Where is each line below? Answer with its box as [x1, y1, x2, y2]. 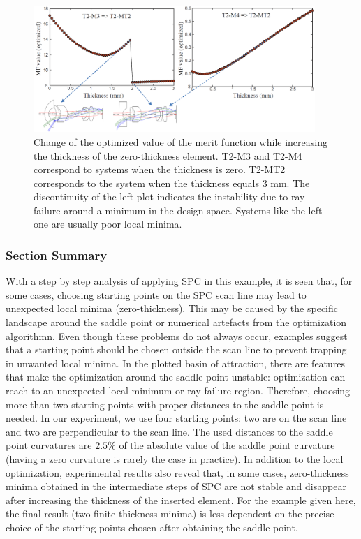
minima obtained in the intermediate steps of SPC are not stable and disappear [6, 479, 346, 494]
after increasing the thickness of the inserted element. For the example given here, [6, 492, 356, 507]
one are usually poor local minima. [34, 216, 182, 231]
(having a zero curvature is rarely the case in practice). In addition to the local [6, 452, 344, 466]
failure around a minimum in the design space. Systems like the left [34, 202, 323, 217]
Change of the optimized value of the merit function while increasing [34, 134, 327, 149]
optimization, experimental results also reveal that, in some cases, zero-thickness [6, 465, 349, 480]
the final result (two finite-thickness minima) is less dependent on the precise [6, 506, 334, 521]
